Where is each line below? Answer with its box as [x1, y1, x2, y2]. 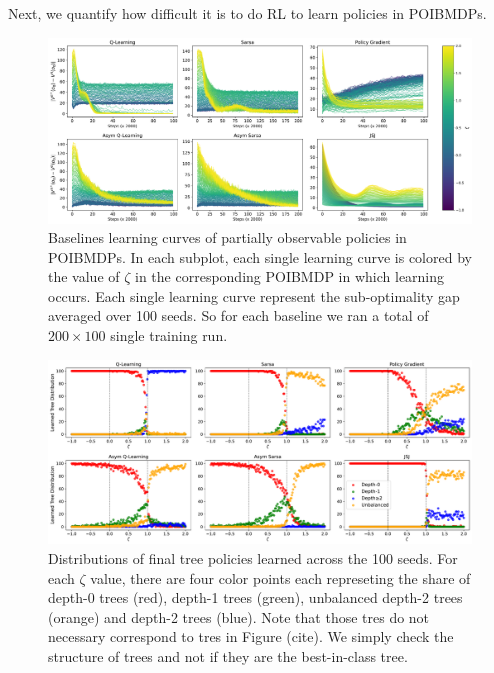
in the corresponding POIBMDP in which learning [135, 266, 445, 287]
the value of [48, 266, 120, 287]
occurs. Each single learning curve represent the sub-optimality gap [48, 285, 460, 306]
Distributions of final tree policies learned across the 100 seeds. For [48, 547, 458, 568]
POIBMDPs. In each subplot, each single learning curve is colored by [48, 246, 472, 267]
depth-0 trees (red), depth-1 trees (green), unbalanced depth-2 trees [48, 587, 463, 608]
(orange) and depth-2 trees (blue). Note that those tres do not [48, 606, 430, 627]
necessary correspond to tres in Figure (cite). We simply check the [48, 626, 454, 647]
